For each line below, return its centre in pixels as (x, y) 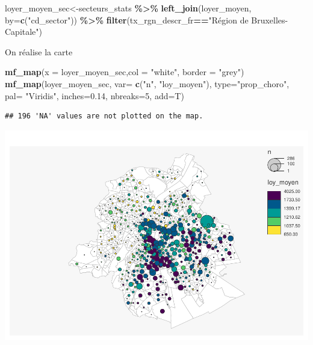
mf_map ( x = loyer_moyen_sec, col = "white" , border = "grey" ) (125, 72)
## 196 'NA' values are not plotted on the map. (104, 116)
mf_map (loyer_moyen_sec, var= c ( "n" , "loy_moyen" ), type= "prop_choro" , (147, 83)
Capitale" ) (24, 32)
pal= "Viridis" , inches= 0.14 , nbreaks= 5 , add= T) (95, 95)
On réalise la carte (39, 51)
